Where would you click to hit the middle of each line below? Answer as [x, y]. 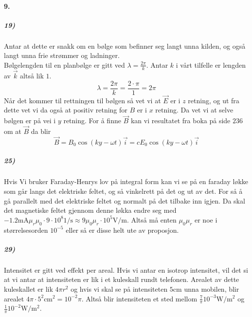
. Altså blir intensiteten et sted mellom [139, 298]
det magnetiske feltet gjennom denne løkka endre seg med [90, 210]
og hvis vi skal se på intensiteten [119, 289]
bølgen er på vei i [30, 121]
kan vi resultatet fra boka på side [180, 121]
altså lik [32, 75]
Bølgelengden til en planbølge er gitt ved [64, 65]
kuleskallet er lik [28, 289]
